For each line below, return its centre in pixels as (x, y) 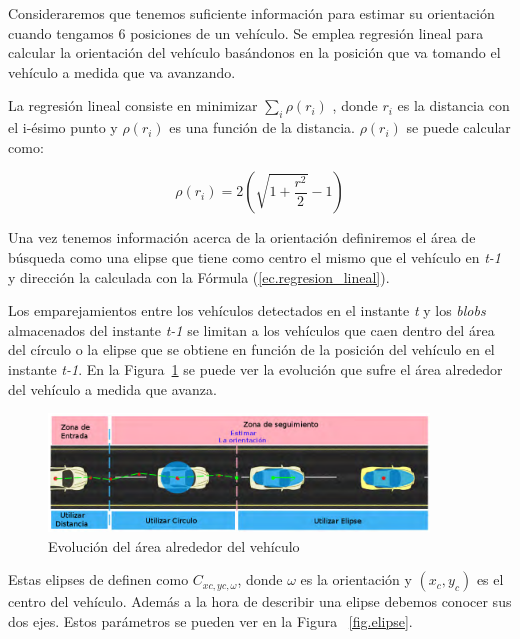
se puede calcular (458, 127)
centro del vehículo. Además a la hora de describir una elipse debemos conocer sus (260, 601)
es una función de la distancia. (262, 127)
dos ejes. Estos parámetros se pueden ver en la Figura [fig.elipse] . (210, 620)
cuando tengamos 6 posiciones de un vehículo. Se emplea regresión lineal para (246, 32)
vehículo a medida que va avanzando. (122, 71)
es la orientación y (356, 579)
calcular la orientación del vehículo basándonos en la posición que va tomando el (254, 52)
